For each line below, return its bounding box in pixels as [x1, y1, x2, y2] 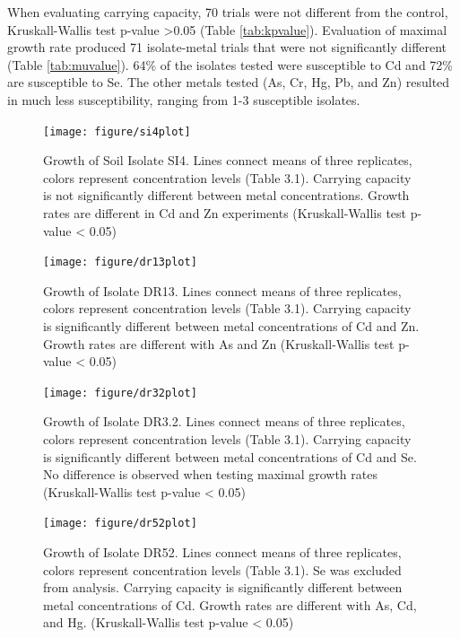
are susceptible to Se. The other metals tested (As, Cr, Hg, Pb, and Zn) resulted [7, 73, 450, 92]
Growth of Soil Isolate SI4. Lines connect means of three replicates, [43, 151, 412, 170]
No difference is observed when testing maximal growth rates [43, 465, 378, 484]
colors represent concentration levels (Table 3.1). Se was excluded [43, 560, 402, 579]
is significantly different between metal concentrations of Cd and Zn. [43, 317, 420, 336]
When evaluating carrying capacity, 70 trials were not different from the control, [7, 3, 448, 21]
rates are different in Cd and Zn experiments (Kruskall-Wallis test [43, 204, 407, 222]
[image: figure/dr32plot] [43, 386, 197, 399]
